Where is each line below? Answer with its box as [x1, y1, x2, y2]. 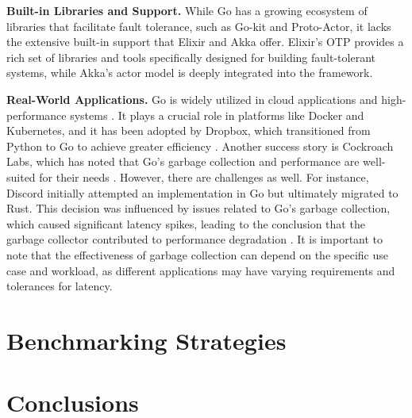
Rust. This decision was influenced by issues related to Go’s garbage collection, [6, 200, 391, 217]
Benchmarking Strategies [6, 324, 287, 356]
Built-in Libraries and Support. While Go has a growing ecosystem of [6, 2, 368, 18]
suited [6, 168, 36, 185]
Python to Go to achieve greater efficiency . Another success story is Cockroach [6, 137, 394, 154]
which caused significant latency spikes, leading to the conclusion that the [6, 215, 365, 232]
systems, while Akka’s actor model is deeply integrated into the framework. [6, 64, 373, 81]
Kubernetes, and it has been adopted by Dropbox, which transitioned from [6, 122, 371, 139]
